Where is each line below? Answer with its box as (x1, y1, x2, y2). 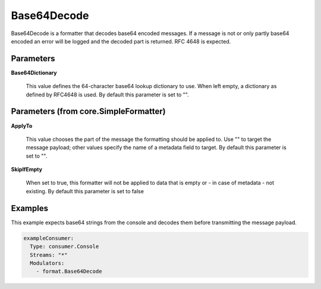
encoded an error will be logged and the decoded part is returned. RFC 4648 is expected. (11, 37, 231, 45)
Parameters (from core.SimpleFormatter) (11, 106, 166, 117)
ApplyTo (11, 122, 33, 129)
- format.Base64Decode (36, 268, 102, 275)
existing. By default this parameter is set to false (26, 187, 144, 194)
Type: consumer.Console (30, 243, 99, 250)
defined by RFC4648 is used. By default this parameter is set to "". (26, 91, 190, 98)
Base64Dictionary (11, 69, 57, 76)
